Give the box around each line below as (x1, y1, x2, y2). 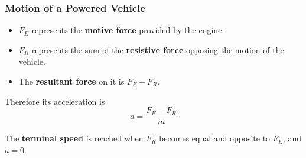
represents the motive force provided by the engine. (31, 24, 224, 36)
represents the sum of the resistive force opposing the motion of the (31, 43, 284, 56)
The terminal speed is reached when (5, 132, 144, 144)
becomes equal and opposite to (159, 132, 271, 144)
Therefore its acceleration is (5, 95, 105, 107)
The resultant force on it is (18, 75, 125, 87)
